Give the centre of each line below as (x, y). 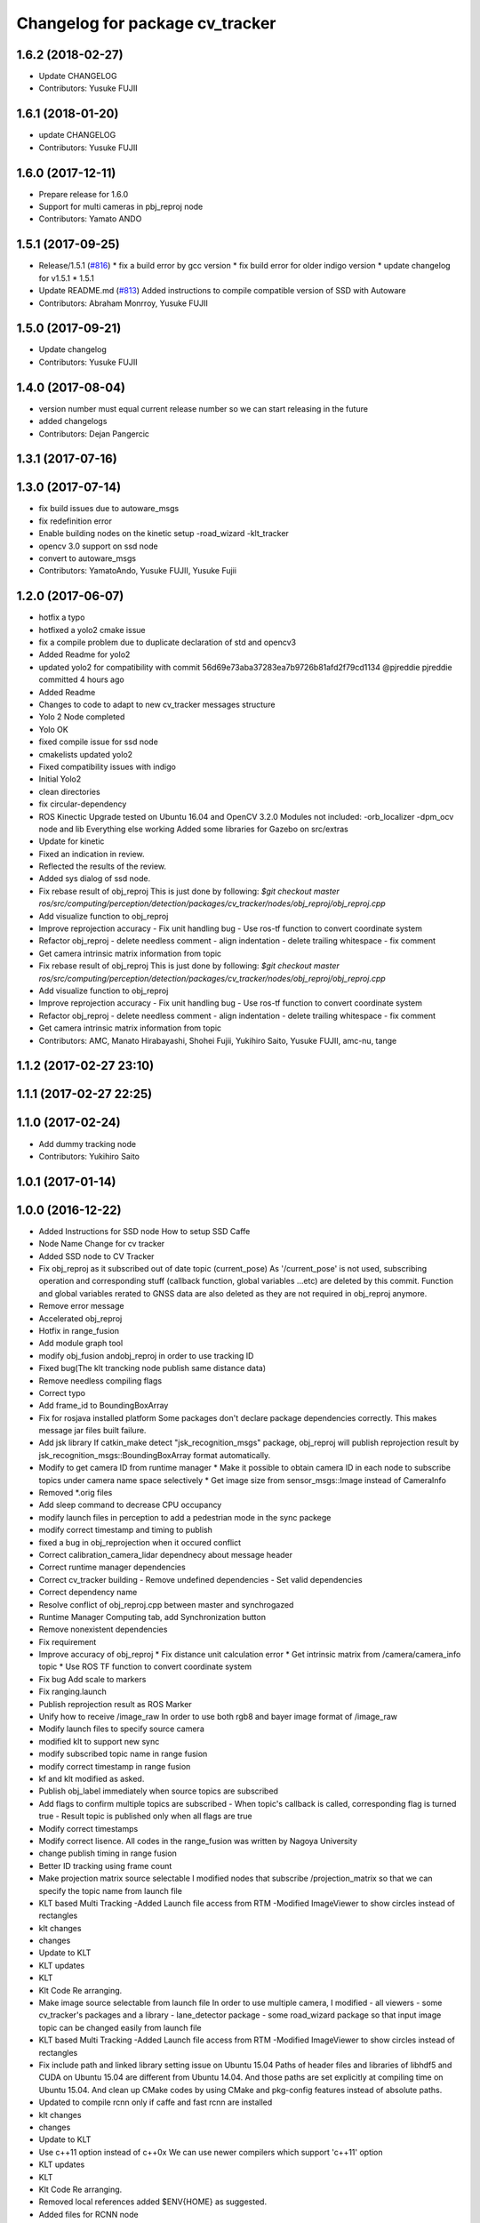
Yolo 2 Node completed (82, 717)
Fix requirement (68, 1641)
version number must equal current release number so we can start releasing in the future (204, 408)
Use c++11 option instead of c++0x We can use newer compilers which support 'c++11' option (211, 2152)
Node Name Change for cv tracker (102, 1244)
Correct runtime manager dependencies (112, 1567)
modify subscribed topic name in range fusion (123, 1754)
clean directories (70, 791)
